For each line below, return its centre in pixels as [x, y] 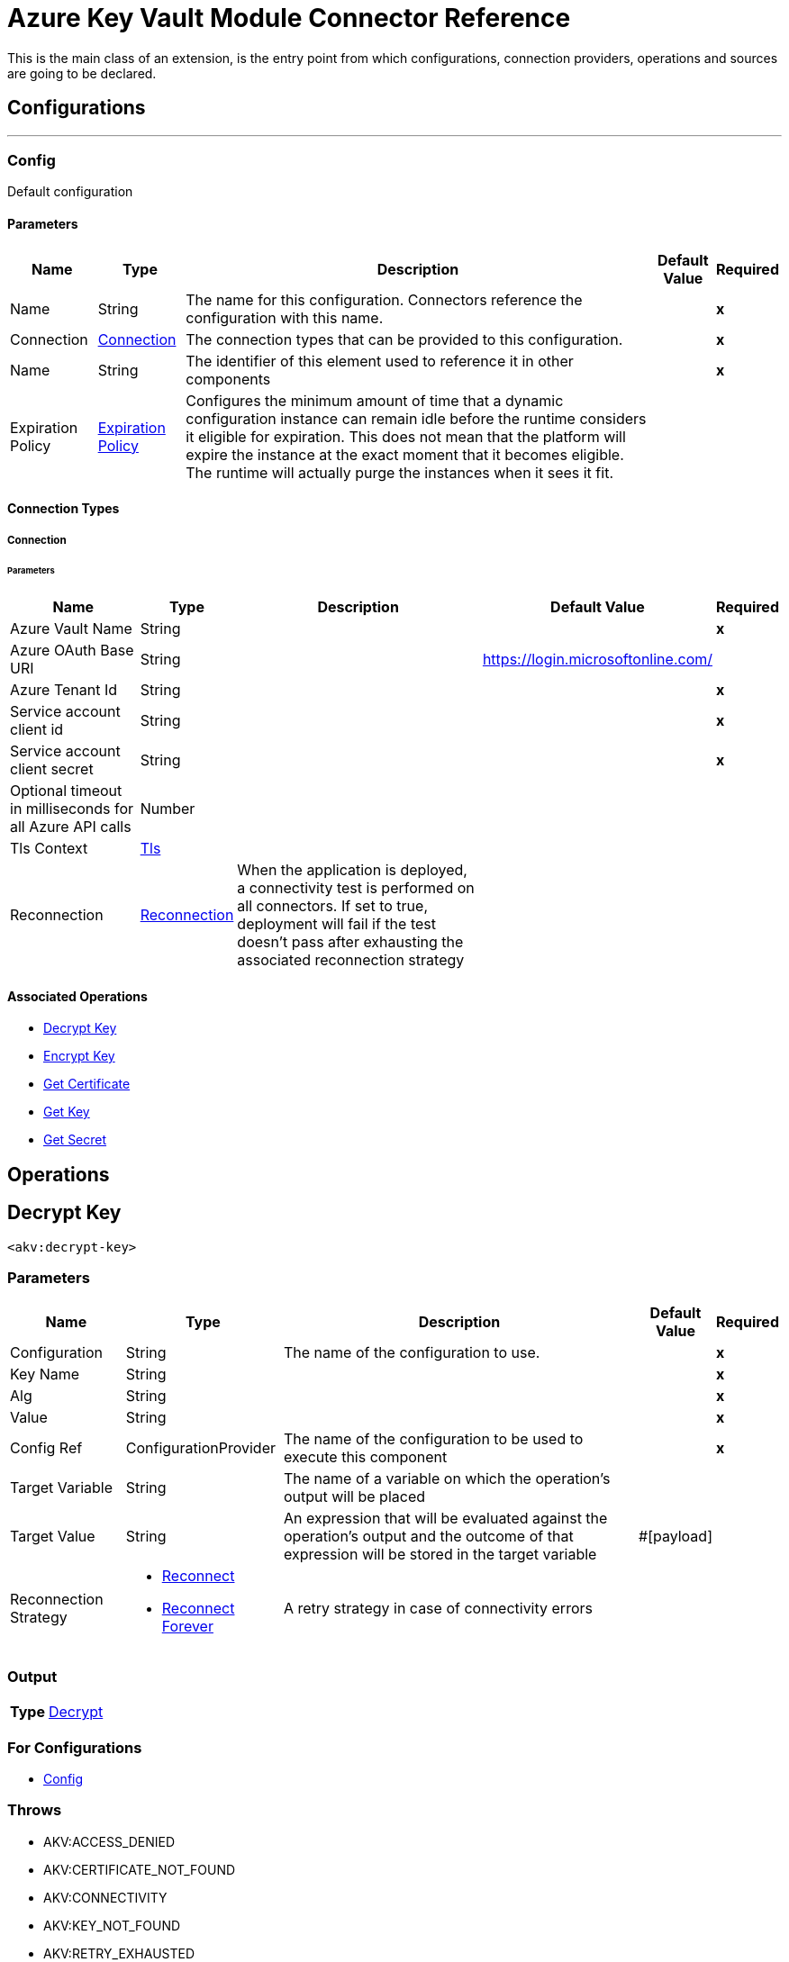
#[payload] [676, 1537]
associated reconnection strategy [351, 960]
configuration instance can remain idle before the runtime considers [416, 418]
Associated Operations [77, 996]
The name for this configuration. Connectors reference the [384, 299]
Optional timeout [66, 791]
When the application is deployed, [352, 870]
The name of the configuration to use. [412, 1353]
